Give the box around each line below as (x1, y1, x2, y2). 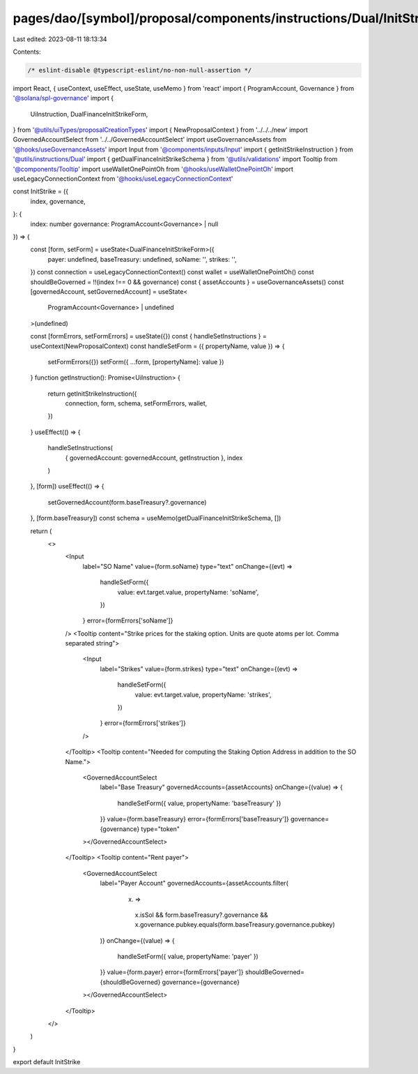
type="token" (141, 824, 180, 833)
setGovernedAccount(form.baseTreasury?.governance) (47, 498, 207, 506)
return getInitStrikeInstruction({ (47, 389, 137, 398)
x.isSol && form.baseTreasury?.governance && (134, 911, 268, 919)
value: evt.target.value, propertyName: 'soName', (117, 588, 259, 596)
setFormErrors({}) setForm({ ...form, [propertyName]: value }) (47, 357, 224, 366)
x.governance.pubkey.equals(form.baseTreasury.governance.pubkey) (134, 920, 336, 929)
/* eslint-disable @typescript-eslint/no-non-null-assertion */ (27, 66, 252, 74)
